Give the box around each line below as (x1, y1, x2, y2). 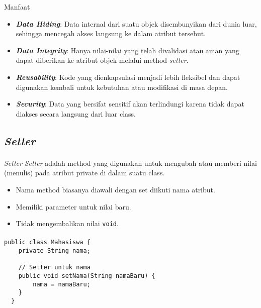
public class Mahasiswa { (4, 239, 91, 246)
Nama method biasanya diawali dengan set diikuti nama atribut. (16, 184, 215, 194)
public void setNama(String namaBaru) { (18, 272, 155, 279)
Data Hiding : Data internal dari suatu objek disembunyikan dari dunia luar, (16, 18, 257, 29)
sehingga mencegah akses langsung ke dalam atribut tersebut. (16, 28, 206, 39)
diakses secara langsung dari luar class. (16, 108, 136, 119)
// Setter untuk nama (18, 264, 91, 271)
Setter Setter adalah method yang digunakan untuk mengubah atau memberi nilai (4, 157, 257, 168)
